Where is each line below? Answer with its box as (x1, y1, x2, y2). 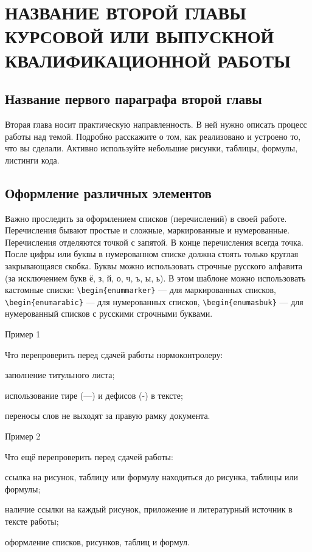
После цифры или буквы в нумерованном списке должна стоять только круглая (5, 247, 299, 260)
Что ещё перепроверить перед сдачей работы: (5, 450, 173, 463)
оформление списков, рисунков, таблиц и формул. (5, 535, 190, 548)
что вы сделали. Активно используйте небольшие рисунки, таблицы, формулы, (5, 142, 298, 154)
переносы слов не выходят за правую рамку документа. (5, 409, 210, 422)
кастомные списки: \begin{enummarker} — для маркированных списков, (5, 283, 276, 296)
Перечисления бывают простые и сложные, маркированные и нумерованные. (5, 224, 290, 236)
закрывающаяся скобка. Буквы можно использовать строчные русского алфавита (5, 259, 302, 272)
